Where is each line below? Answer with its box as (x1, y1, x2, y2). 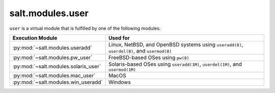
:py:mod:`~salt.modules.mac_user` (12, 72, 96, 79)
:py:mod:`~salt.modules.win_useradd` (12, 78, 103, 85)
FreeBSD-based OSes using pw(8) (108, 54, 189, 61)
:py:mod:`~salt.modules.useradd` (12, 44, 92, 51)
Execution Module (12, 34, 58, 41)
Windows (108, 78, 131, 85)
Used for (108, 34, 130, 41)
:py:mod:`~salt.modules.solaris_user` (12, 63, 101, 70)
